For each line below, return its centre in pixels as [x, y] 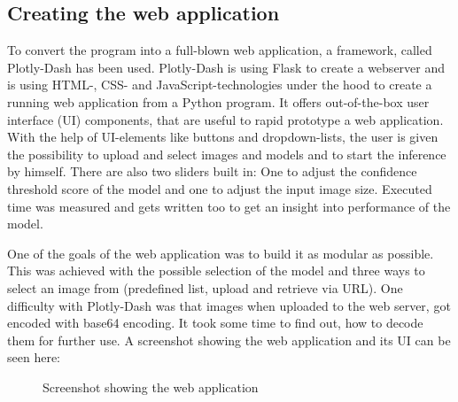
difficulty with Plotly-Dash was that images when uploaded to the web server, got [229, 305]
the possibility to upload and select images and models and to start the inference [227, 154]
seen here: [34, 357]
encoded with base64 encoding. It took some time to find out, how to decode [215, 323]
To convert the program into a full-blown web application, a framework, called [220, 50]
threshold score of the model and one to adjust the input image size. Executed [220, 188]
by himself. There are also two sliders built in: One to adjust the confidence [212, 171]
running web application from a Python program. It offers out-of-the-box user [218, 101]
